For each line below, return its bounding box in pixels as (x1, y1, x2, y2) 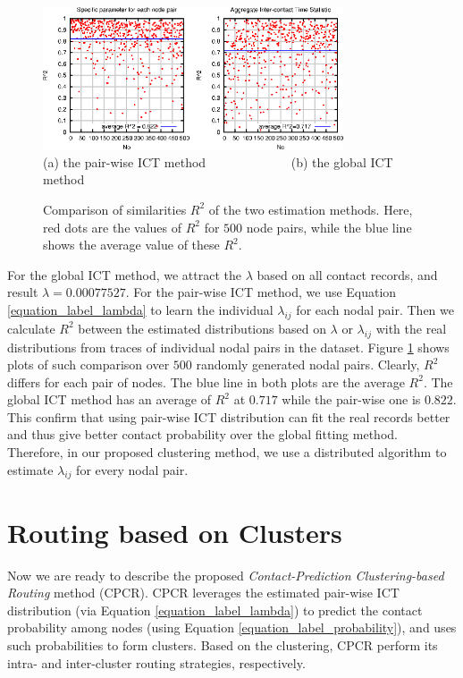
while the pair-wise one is (282, 390, 421, 409)
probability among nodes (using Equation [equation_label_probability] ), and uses (7, 618, 457, 637)
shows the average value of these (43, 235, 220, 254)
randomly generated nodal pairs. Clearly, (196, 355, 420, 374)
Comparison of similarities (43, 199, 187, 218)
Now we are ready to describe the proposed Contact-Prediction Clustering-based (7, 565, 444, 584)
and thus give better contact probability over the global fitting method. (7, 425, 398, 444)
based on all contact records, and (257, 265, 438, 284)
